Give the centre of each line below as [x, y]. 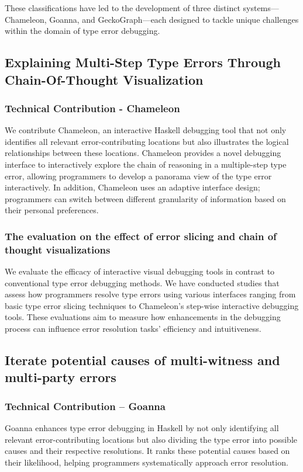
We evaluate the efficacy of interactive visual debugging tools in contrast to [140, 271]
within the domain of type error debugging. [82, 31]
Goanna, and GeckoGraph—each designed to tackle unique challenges [174, 19]
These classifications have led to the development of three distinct [123, 8]
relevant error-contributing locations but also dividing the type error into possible [151, 439]
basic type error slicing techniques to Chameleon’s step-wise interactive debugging [152, 305]
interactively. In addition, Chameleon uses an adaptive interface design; [132, 187]
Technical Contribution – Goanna [85, 406]
